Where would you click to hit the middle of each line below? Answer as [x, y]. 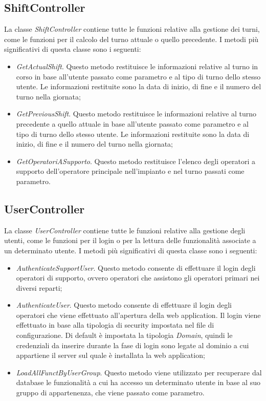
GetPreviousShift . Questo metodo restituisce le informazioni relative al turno [136, 114]
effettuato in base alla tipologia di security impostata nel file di [115, 325]
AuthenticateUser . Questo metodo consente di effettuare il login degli [124, 305]
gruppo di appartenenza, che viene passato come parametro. [110, 393]
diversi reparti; [39, 287]
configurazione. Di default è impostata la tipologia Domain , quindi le [124, 335]
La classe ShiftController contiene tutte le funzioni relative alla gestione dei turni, [132, 29]
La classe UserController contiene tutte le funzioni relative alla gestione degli [125, 230]
